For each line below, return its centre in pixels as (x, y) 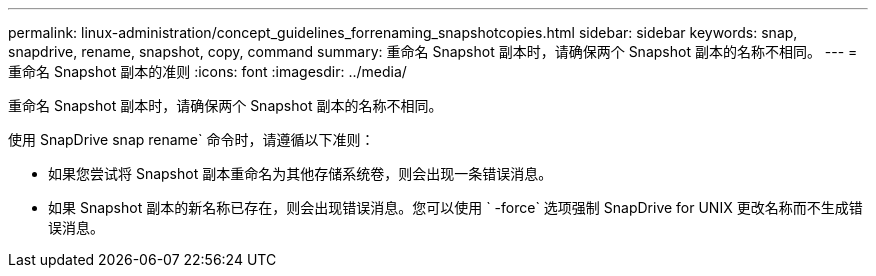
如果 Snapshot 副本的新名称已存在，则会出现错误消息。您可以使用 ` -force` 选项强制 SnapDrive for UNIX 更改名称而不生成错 (455, 207)
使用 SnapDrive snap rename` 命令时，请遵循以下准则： (191, 139)
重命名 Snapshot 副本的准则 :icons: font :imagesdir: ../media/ (207, 71)
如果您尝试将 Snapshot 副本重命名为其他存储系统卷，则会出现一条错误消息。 (300, 173)
